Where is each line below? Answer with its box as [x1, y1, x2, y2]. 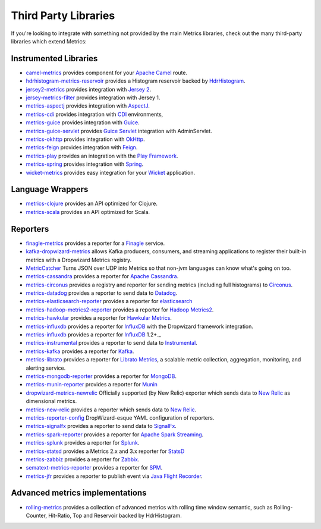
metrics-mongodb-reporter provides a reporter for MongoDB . [26, 372, 177, 380]
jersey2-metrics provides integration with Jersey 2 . [26, 86, 152, 93]
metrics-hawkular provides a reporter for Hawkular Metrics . [26, 314, 172, 322]
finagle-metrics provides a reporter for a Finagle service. [26, 240, 165, 247]
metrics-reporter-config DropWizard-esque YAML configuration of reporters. [26, 414, 215, 421]
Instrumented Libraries [11, 53, 98, 64]
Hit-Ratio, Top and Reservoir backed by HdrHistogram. [48, 512, 182, 519]
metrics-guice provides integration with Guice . [26, 119, 140, 126]
